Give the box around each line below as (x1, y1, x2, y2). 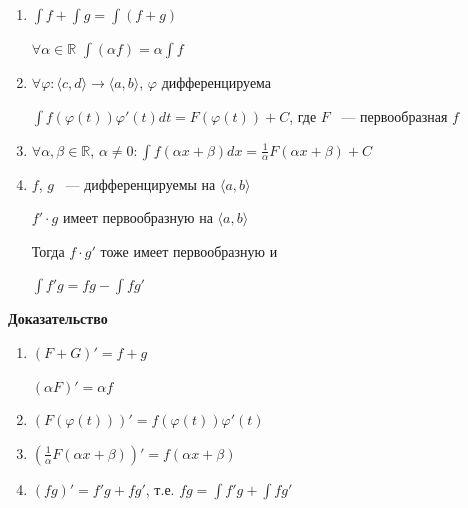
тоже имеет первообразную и (100, 240, 278, 261)
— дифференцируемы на (65, 173, 216, 194)
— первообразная (341, 105, 448, 126)
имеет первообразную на (62, 207, 213, 228)
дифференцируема (161, 72, 272, 92)
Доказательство (8, 308, 108, 329)
